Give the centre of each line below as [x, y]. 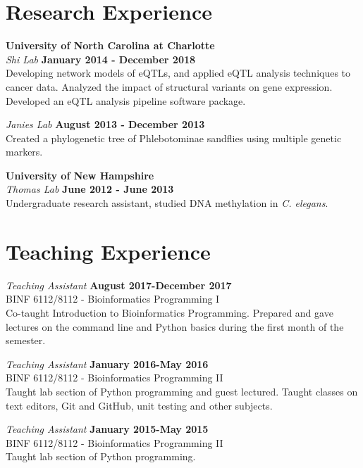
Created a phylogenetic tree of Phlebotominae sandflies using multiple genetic [174, 138]
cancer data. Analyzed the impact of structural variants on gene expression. [169, 86]
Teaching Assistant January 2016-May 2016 [107, 363]
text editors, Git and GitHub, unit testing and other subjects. [139, 405]
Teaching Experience [108, 251]
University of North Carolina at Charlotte [110, 45]
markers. [24, 152]
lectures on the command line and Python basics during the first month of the [175, 326]
